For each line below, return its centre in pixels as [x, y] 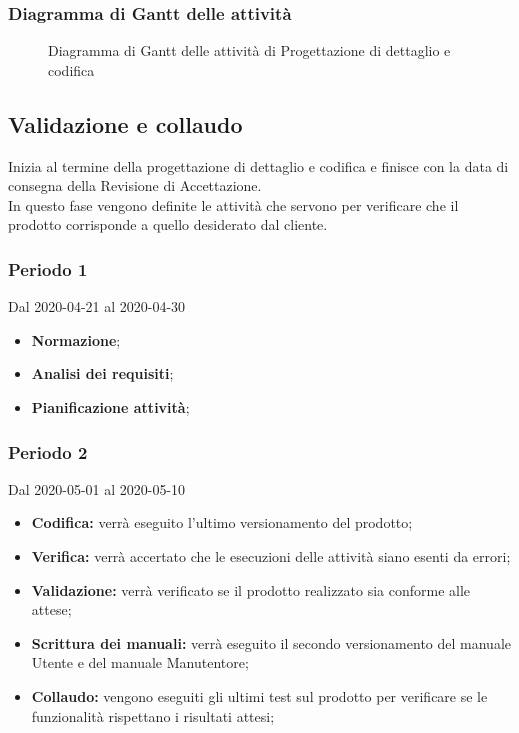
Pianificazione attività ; [110, 406]
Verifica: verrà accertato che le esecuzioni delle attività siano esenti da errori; [271, 555]
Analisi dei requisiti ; [102, 373]
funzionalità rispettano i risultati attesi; [153, 715]
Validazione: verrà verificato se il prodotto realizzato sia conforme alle [251, 589]
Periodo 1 [48, 268]
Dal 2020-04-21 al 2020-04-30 [97, 306]
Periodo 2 [48, 451]
